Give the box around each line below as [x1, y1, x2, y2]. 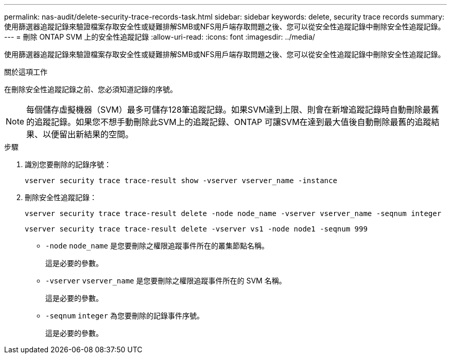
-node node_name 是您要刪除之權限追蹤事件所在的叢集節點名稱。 [45, 241, 269, 250]
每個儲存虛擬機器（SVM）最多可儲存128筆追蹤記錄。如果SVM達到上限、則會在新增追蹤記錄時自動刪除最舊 [26, 104, 439, 115]
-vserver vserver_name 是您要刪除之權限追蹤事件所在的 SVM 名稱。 [45, 276, 286, 285]
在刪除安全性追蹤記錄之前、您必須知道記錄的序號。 [4, 85, 177, 94]
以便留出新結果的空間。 [43, 129, 134, 139]
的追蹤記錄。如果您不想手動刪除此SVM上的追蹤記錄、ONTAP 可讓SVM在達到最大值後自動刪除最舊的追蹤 [26, 117, 431, 127]
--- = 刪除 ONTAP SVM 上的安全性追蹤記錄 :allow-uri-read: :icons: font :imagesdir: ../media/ [4, 32, 315, 41]
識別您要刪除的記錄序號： [25, 160, 111, 169]
